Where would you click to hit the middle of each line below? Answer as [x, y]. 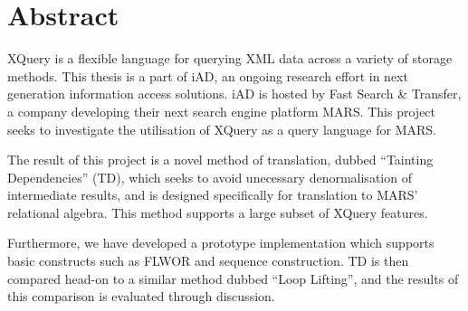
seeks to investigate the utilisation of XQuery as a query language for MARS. [222, 129]
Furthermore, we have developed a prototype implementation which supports [221, 243]
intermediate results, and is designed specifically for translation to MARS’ [213, 195]
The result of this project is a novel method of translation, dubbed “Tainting [220, 160]
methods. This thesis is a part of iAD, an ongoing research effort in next [208, 75]
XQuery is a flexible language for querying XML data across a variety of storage [230, 58]
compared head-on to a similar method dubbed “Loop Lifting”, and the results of [233, 278]
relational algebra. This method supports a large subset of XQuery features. [218, 212]
